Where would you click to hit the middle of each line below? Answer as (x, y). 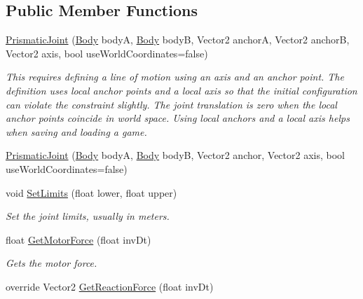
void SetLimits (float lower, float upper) (91, 192)
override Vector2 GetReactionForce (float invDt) (110, 286)
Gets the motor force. (52, 263)
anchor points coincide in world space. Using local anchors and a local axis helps (178, 118)
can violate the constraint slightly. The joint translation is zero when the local (171, 104)
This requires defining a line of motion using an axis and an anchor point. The (175, 77)
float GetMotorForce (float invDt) (78, 239)
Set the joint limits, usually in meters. (88, 216)
